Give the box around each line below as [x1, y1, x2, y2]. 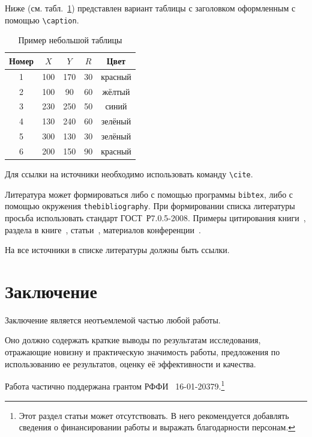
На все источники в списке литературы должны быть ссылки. [5, 243, 230, 256]
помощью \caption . [5, 13, 79, 26]
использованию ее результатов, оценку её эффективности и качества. [5, 357, 256, 370]
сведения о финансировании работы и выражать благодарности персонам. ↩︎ [19, 421, 296, 433]
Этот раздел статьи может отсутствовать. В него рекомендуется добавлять [19, 409, 289, 421]
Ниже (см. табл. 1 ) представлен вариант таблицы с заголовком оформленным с [5, 2, 296, 14]
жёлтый [102, 85, 130, 97]
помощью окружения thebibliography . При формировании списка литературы [5, 200, 295, 212]
